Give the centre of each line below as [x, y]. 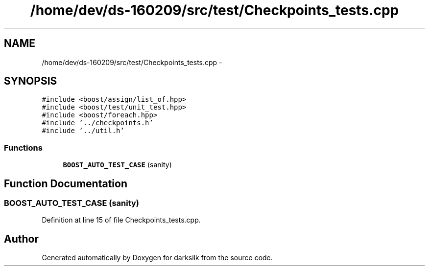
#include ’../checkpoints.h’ [97, 123]
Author [21, 239]
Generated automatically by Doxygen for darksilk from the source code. [157, 258]
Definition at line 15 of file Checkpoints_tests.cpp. [121, 220]
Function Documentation [66, 183]
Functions [23, 147]
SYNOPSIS [31, 81]
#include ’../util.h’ [83, 131]
